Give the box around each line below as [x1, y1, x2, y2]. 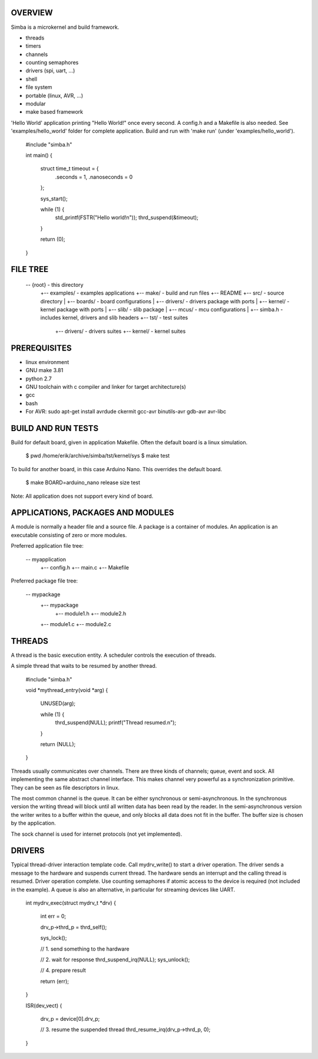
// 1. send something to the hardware [40, 945, 130, 952]
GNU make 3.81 [25, 367, 64, 374]
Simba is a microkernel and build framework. [11, 24, 120, 31]
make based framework [25, 108, 84, 115]
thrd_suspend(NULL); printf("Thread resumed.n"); [55, 719, 177, 726]
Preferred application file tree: [11, 542, 84, 550]
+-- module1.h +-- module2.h [55, 610, 127, 617]
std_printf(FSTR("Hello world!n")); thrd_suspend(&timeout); [55, 214, 198, 221]
